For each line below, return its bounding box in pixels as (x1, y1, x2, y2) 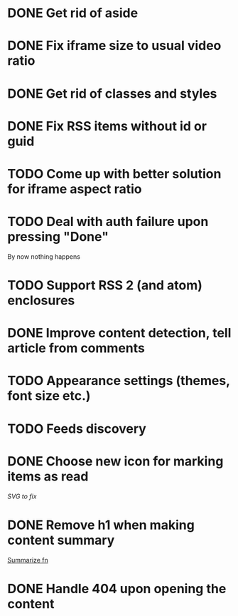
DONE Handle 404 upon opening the (7, 580, 227, 597)
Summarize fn (7, 555, 48, 564)
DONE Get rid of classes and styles (7, 86, 217, 101)
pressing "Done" (7, 229, 109, 245)
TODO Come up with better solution (7, 165, 222, 182)
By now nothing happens (7, 252, 80, 261)
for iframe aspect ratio (7, 180, 142, 197)
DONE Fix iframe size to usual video (7, 38, 222, 54)
